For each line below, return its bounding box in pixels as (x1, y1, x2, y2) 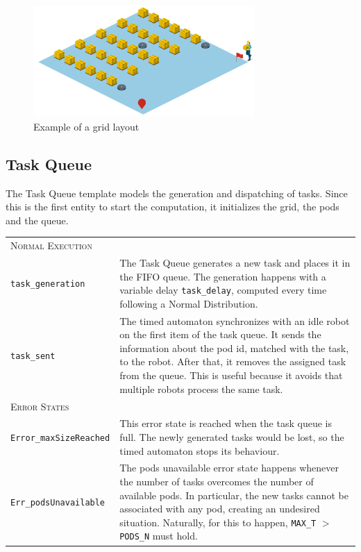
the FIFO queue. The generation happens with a (119, 269, 326, 283)
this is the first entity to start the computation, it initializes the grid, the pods (6, 199, 339, 214)
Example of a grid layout (33, 119, 140, 133)
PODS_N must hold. (119, 528, 198, 543)
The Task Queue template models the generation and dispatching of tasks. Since (6, 185, 348, 200)
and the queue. (6, 212, 69, 227)
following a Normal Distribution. (119, 296, 258, 310)
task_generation (10, 279, 85, 290)
